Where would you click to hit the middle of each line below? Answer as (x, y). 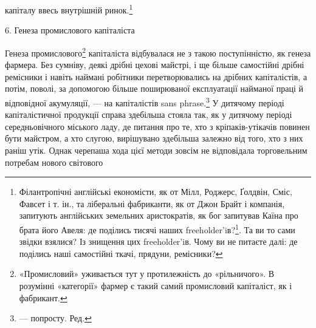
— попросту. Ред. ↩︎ (55, 318)
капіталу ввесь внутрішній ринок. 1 (69, 9)
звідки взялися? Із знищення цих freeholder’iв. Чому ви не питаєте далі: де (158, 241)
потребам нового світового (54, 162)
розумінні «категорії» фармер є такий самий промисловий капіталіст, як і (156, 285)
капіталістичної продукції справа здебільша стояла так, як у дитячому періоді (149, 114)
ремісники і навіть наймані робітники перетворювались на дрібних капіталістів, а (156, 76)
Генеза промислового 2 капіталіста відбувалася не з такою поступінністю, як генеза (158, 52)
